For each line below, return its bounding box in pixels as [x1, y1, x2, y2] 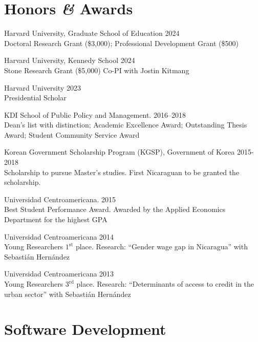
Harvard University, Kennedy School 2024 [4, 55, 135, 66]
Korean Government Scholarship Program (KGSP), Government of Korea [4, 146, 235, 157]
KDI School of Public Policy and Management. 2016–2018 [4, 109, 186, 120]
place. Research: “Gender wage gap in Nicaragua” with [75, 241, 248, 252]
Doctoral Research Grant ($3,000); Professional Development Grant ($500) [4, 37, 239, 48]
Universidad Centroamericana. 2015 [4, 194, 116, 204]
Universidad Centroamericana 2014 [4, 231, 114, 242]
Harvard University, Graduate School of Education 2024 [4, 28, 180, 38]
